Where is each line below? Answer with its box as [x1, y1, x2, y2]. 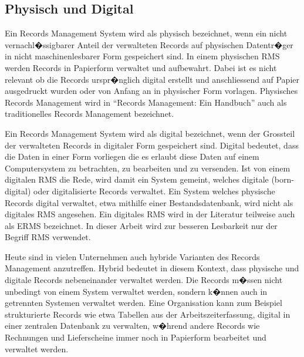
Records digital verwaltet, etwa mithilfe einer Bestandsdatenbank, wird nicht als [5, 196, 293, 208]
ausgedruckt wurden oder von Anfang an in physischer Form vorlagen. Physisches [5, 85, 298, 97]
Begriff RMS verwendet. [5, 231, 91, 243]
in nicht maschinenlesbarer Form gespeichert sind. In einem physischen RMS [5, 50, 280, 62]
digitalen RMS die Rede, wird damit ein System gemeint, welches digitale [5, 173, 269, 186]
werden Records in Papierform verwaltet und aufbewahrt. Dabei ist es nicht [5, 61, 277, 73]
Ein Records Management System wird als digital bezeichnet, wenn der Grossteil [5, 127, 295, 139]
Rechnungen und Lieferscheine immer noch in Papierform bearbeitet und [5, 331, 266, 343]
